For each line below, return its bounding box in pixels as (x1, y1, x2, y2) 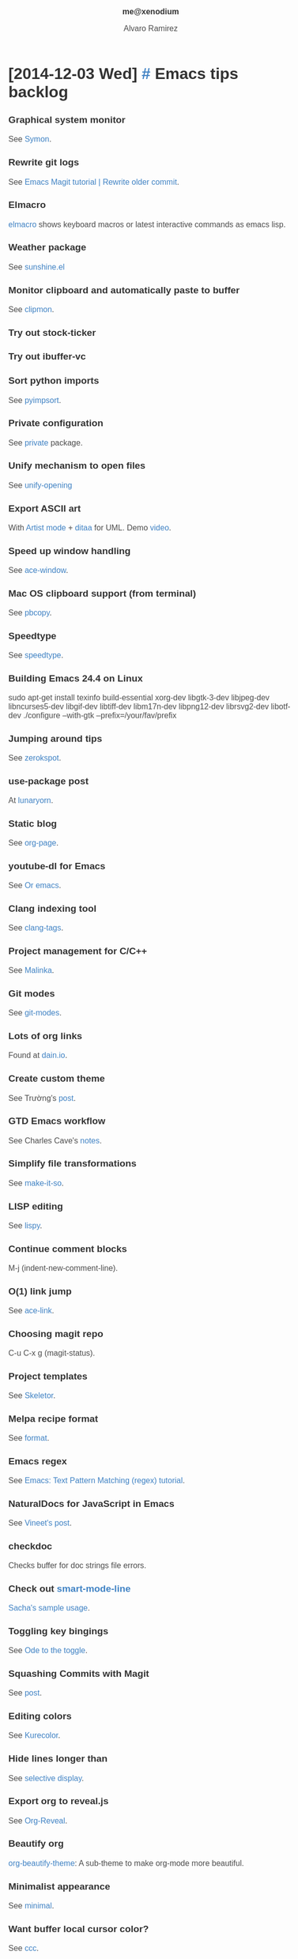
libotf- (270, 702, 291, 711)
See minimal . (8, 1901, 55, 1910)
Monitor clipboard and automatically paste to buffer (8, 284, 240, 296)
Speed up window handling (8, 545, 131, 556)
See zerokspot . (8, 753, 62, 763)
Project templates (8, 1370, 88, 1382)
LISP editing (8, 1200, 63, 1212)
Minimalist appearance (8, 1881, 111, 1892)
